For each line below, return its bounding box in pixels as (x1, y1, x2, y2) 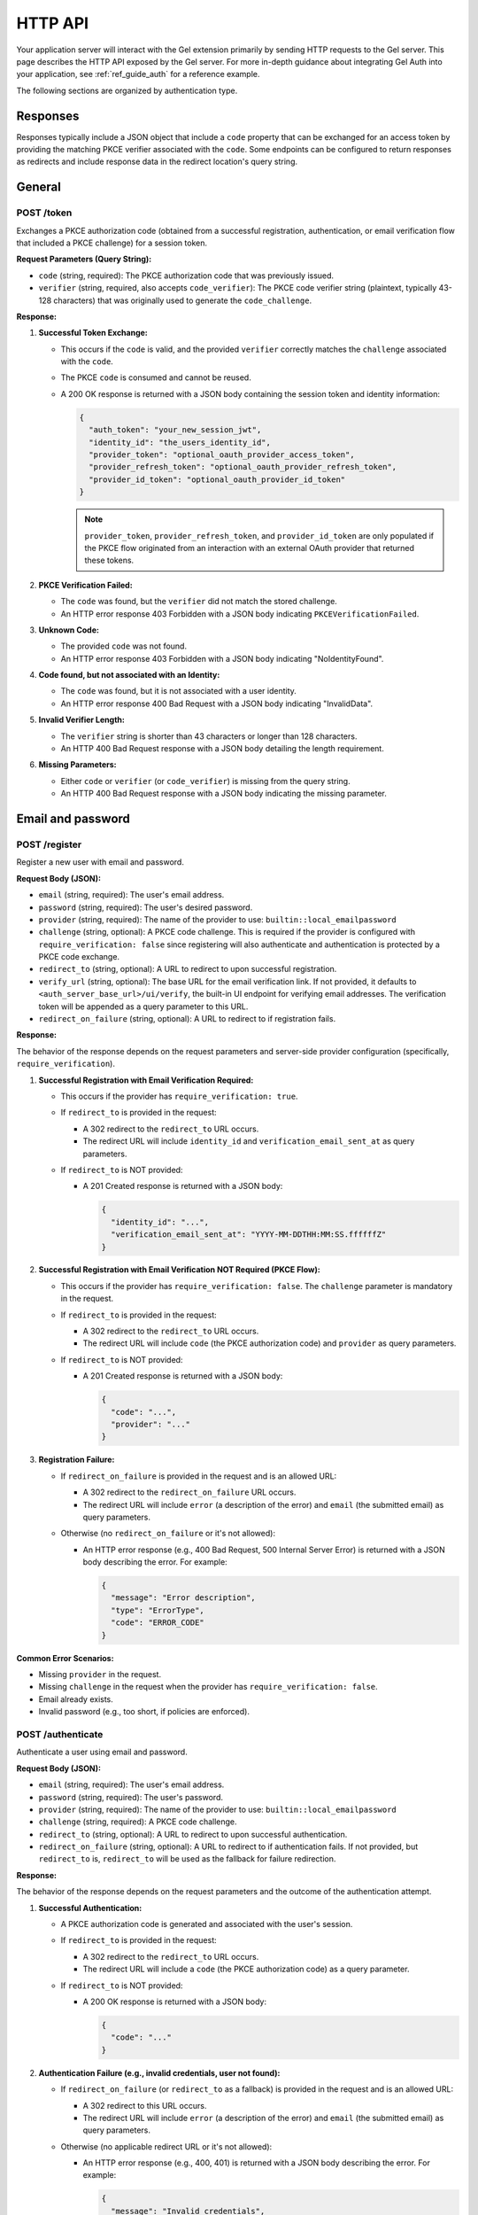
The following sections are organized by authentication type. (16, 85, 238, 96)
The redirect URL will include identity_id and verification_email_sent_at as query (82, 1136, 415, 1146)
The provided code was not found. (60, 641, 188, 651)
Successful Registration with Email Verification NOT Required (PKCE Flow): (38, 1264, 320, 1275)
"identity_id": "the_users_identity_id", (89, 437, 272, 447)
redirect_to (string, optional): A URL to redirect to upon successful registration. (38, 964, 337, 975)
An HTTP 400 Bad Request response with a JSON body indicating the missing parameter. (60, 789, 387, 799)
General (16, 180, 62, 195)
